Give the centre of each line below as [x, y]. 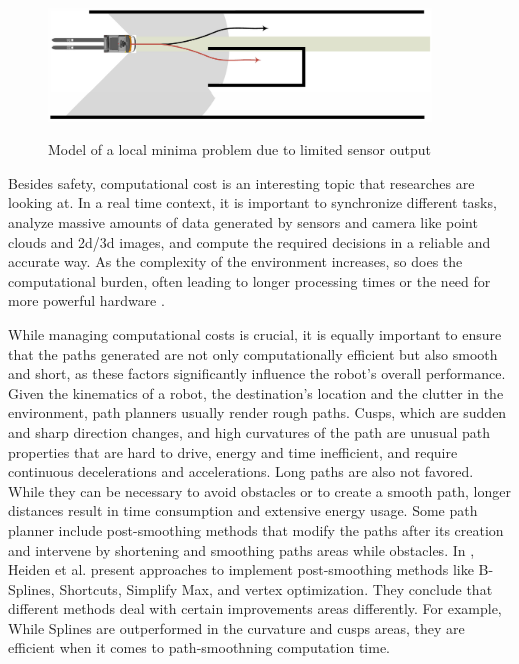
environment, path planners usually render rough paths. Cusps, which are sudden [257, 412]
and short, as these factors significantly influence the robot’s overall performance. [257, 373]
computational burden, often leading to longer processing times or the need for [249, 280]
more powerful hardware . [86, 300]
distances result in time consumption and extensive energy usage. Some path [243, 510]
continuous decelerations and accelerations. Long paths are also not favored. [241, 471]
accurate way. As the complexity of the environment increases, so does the [235, 261]
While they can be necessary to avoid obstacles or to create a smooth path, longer [259, 490]
